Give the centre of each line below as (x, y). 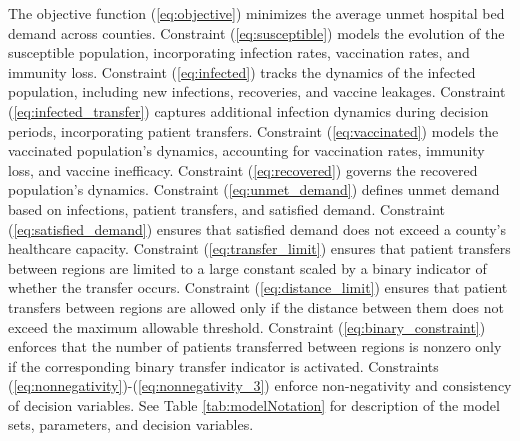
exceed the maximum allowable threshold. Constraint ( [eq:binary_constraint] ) (247, 326)
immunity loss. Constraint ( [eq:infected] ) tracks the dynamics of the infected (242, 71)
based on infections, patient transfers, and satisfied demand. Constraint (227, 208)
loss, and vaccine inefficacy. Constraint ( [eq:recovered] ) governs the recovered (243, 169)
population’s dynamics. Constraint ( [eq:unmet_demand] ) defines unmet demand (254, 189)
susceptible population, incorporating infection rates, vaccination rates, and (239, 52)
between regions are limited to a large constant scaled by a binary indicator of (247, 267)
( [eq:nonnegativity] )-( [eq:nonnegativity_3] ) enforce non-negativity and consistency (260, 385)
